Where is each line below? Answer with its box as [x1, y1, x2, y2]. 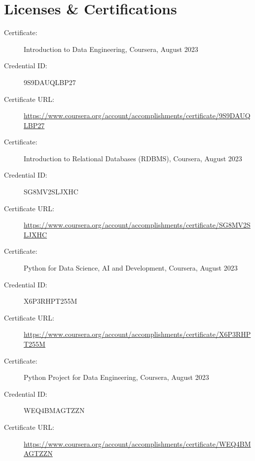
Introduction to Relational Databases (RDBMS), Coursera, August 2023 [24, 153, 242, 163]
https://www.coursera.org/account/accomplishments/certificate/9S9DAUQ [24, 110, 251, 121]
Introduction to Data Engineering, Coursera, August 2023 [24, 44, 198, 54]
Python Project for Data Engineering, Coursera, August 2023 [24, 372, 209, 382]
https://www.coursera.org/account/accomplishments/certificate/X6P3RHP [24, 329, 251, 339]
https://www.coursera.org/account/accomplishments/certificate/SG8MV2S [24, 220, 251, 230]
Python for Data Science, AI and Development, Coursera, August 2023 [24, 263, 238, 273]
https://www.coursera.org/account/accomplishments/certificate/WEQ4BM [24, 438, 251, 449]
